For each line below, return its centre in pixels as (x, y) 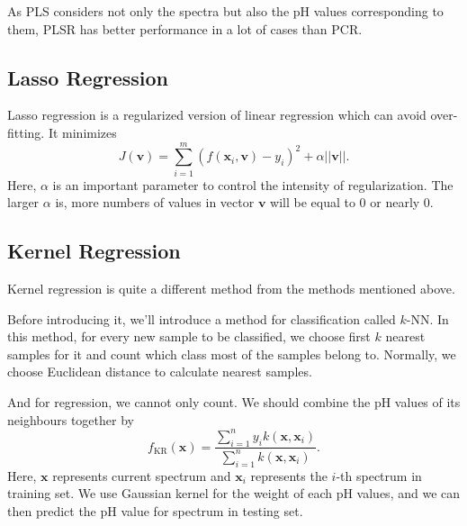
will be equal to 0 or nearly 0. (352, 202)
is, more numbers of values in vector (155, 202)
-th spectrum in (379, 475)
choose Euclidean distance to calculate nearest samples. (160, 372)
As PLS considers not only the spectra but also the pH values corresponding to (225, 11)
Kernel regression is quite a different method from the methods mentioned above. (231, 289)
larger (23, 202)
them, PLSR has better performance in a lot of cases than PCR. (185, 28)
